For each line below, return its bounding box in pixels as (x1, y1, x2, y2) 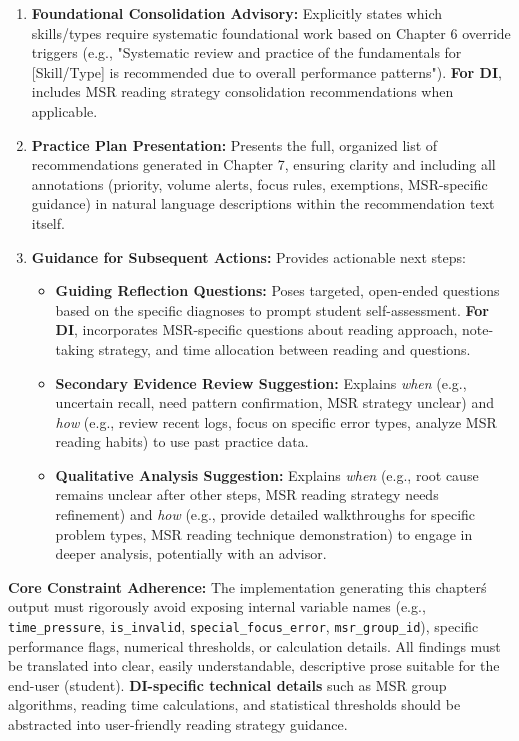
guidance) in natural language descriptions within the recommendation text (31, 193, 495, 214)
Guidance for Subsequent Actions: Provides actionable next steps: (31, 246, 466, 267)
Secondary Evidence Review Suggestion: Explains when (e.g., (55, 372, 467, 393)
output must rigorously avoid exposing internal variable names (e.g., (8, 596, 426, 617)
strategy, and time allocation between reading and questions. (98, 338, 471, 359)
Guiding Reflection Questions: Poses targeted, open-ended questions (55, 280, 500, 301)
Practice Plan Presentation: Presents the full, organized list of (31, 134, 438, 155)
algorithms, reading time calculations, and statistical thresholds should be (8, 694, 461, 715)
